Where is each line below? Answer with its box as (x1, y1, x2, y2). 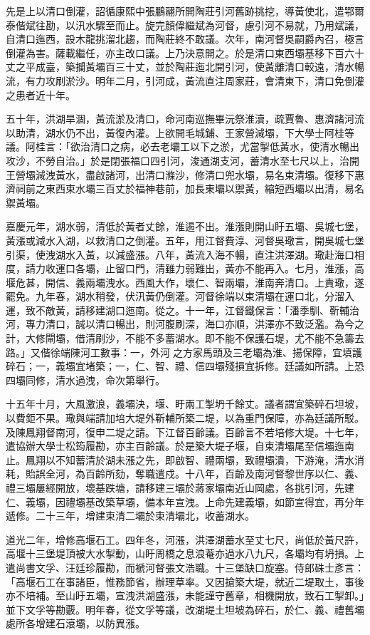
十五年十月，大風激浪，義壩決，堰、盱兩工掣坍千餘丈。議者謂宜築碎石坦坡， (6, 396, 364, 411)
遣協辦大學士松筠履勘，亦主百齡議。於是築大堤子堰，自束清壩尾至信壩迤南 (6, 438, 354, 453)
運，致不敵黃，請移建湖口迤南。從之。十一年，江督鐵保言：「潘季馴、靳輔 (6, 302, 349, 317)
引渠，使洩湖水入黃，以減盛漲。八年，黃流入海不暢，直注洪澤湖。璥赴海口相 (6, 247, 364, 262)
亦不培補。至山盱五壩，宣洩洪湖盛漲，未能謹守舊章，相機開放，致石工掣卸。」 (6, 588, 364, 603)
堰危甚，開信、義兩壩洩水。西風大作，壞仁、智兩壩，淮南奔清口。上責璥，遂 (6, 274, 364, 289)
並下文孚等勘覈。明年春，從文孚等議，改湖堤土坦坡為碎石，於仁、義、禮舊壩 (6, 602, 364, 616)
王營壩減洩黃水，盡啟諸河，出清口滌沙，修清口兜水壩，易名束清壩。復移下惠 (6, 167, 364, 182)
